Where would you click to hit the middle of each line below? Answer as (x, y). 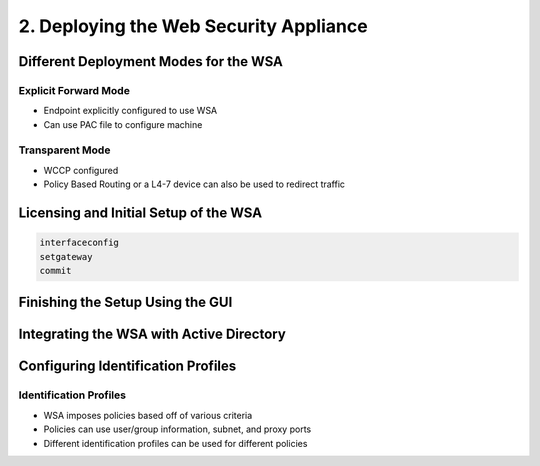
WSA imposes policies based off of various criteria (148, 415)
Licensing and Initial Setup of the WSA (140, 213)
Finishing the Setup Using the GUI (125, 302)
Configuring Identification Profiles (127, 366)
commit (55, 271)
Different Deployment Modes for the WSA (151, 61)
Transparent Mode (64, 150)
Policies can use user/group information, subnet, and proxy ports (177, 429)
